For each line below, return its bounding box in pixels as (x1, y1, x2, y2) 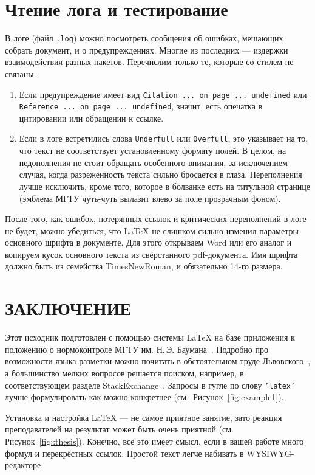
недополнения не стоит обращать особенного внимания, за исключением (19, 156, 288, 168)
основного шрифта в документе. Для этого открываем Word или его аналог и (5, 236, 292, 249)
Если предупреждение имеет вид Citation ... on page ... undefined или (19, 88, 307, 100)
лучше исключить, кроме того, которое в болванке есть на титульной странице (19, 179, 310, 192)
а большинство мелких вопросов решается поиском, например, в (5, 366, 244, 379)
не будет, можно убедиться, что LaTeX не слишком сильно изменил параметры (5, 224, 299, 237)
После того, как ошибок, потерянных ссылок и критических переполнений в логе (5, 212, 307, 225)
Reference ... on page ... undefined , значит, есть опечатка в (19, 100, 263, 113)
